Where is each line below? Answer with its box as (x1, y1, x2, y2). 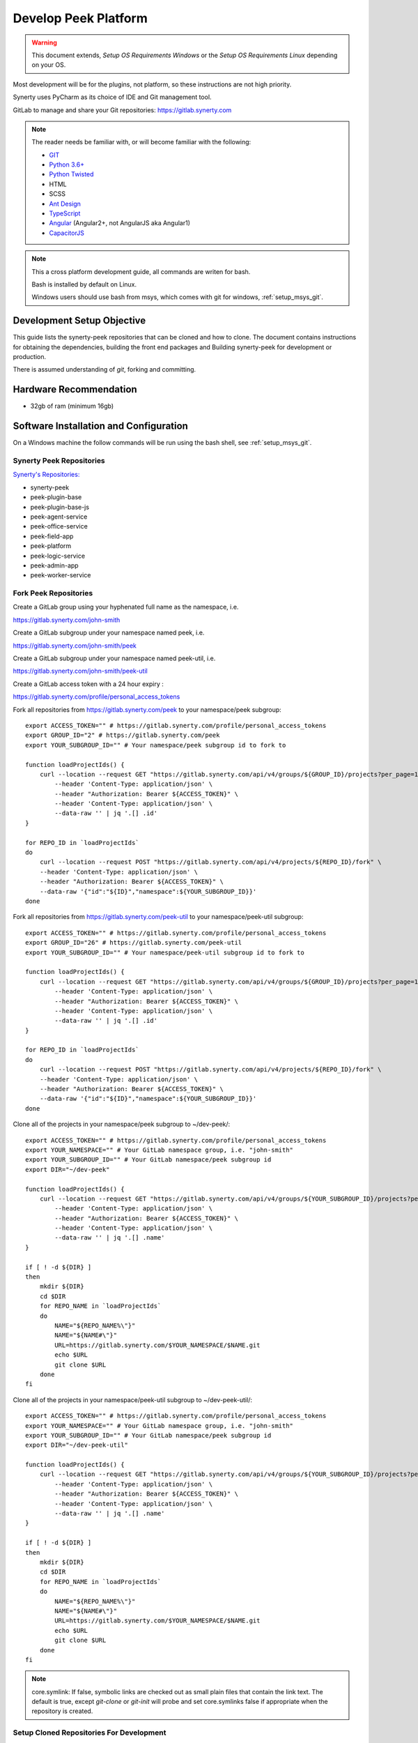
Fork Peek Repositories (13, 588, 93, 598)
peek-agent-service (30, 512, 88, 521)
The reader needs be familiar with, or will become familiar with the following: (31, 138, 251, 146)
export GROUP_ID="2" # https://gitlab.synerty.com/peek (25, 731, 220, 739)
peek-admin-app (30, 561, 79, 570)
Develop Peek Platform (13, 10, 148, 26)
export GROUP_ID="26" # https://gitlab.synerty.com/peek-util (25, 938, 242, 947)
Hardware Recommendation (13, 383, 137, 395)
